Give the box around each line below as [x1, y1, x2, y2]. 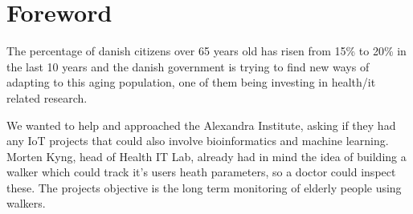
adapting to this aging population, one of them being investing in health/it [6, 74, 376, 91]
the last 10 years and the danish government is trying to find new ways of [6, 58, 370, 75]
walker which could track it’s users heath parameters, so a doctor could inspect [6, 164, 396, 180]
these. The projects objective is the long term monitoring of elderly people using [6, 179, 402, 196]
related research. [6, 89, 88, 106]
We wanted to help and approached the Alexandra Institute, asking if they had [6, 116, 396, 133]
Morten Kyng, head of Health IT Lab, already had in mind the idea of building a [6, 147, 407, 164]
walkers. [6, 195, 46, 212]
